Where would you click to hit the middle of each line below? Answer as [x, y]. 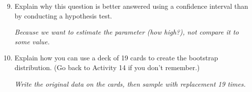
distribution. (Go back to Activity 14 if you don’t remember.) [107, 67]
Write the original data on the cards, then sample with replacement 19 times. [130, 83]
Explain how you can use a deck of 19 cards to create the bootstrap [116, 58]
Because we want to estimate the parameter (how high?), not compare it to [126, 32]
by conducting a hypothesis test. [63, 15]
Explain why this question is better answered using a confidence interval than [131, 6]
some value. [32, 41]
